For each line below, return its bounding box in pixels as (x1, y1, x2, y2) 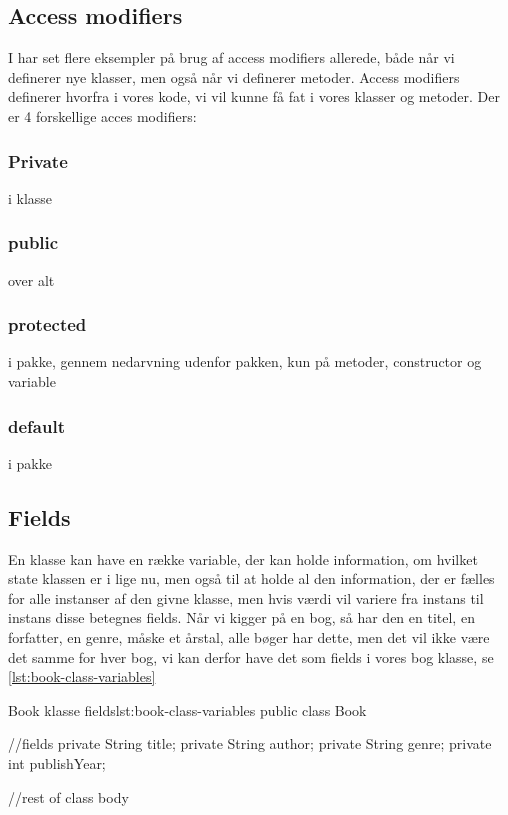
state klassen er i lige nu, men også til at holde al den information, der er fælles (8, 568, 495, 589)
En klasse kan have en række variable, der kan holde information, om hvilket (8, 548, 478, 569)
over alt (8, 269, 55, 290)
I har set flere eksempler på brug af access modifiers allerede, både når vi (8, 47, 455, 68)
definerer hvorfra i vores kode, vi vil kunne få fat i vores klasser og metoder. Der (8, 86, 501, 107)
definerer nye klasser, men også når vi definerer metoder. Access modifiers (8, 66, 460, 87)
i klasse (8, 187, 53, 208)
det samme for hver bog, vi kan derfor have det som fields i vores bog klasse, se (8, 646, 494, 667)
